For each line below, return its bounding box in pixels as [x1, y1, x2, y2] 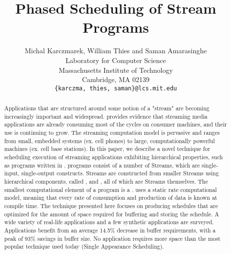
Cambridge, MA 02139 [82, 74, 150, 85]
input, [4, 169, 20, 177]
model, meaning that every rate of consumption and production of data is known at [4, 193, 217, 202]
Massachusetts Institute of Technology [59, 64, 173, 75]
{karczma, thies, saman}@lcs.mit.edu [54, 85, 177, 92]
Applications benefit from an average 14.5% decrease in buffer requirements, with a [4, 226, 216, 234]
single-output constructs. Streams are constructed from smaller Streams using [21, 169, 219, 177]
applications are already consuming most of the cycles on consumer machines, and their [4, 120, 227, 128]
